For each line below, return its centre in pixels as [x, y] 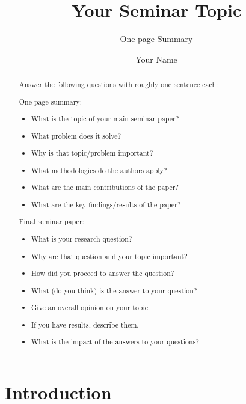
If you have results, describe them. [85, 324]
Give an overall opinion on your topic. [91, 308]
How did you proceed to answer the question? [103, 273]
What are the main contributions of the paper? [105, 187]
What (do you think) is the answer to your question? [114, 290]
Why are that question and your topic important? [109, 256]
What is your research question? [82, 239]
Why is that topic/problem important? [92, 153]
